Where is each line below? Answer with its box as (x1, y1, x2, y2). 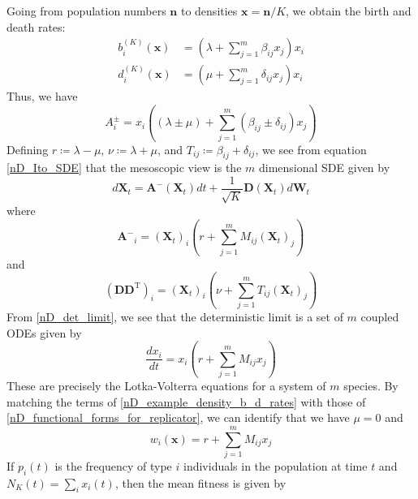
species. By (343, 376, 399, 394)
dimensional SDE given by (258, 159, 390, 176)
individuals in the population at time (183, 457, 368, 474)
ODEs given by (6, 324, 82, 341)
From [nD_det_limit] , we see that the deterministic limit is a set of (6, 308, 343, 325)
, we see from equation (255, 140, 367, 157)
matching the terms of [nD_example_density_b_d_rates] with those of (6, 393, 366, 410)
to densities (180, 2, 238, 19)
